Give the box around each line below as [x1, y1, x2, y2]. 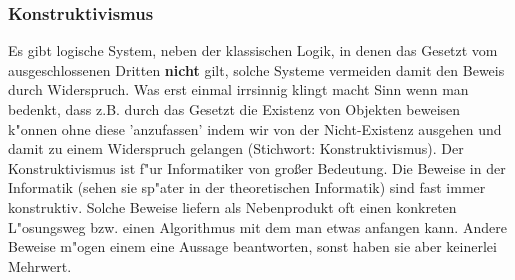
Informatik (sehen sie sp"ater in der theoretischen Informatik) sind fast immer [8, 177, 486, 198]
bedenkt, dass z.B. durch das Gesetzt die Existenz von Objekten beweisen [8, 99, 461, 119]
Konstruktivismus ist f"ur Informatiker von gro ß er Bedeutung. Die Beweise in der [8, 157, 506, 178]
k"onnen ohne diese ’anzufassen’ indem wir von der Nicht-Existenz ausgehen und [8, 118, 502, 139]
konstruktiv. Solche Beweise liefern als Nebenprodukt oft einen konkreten [8, 196, 457, 217]
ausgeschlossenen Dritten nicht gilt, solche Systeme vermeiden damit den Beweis [8, 59, 505, 80]
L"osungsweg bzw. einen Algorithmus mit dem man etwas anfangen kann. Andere [8, 216, 507, 237]
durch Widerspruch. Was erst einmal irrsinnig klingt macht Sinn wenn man [8, 79, 469, 100]
